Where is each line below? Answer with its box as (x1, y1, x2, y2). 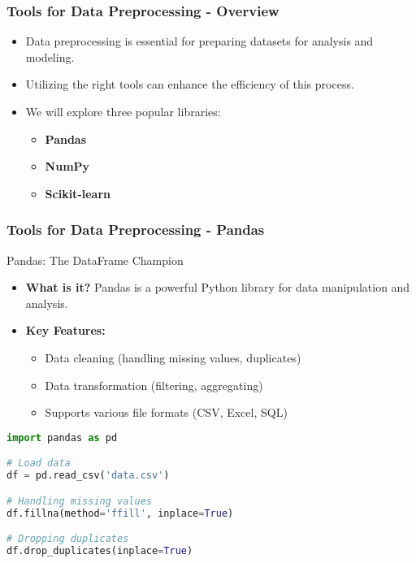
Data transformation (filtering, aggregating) (45, 376, 263, 393)
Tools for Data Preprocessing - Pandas (6, 219, 265, 240)
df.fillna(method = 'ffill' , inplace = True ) (6, 507, 234, 519)
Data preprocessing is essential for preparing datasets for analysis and (25, 32, 374, 50)
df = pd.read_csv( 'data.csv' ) (6, 470, 170, 482)
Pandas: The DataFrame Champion (6, 251, 184, 268)
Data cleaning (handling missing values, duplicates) (45, 349, 301, 366)
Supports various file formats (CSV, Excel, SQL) (45, 404, 288, 421)
